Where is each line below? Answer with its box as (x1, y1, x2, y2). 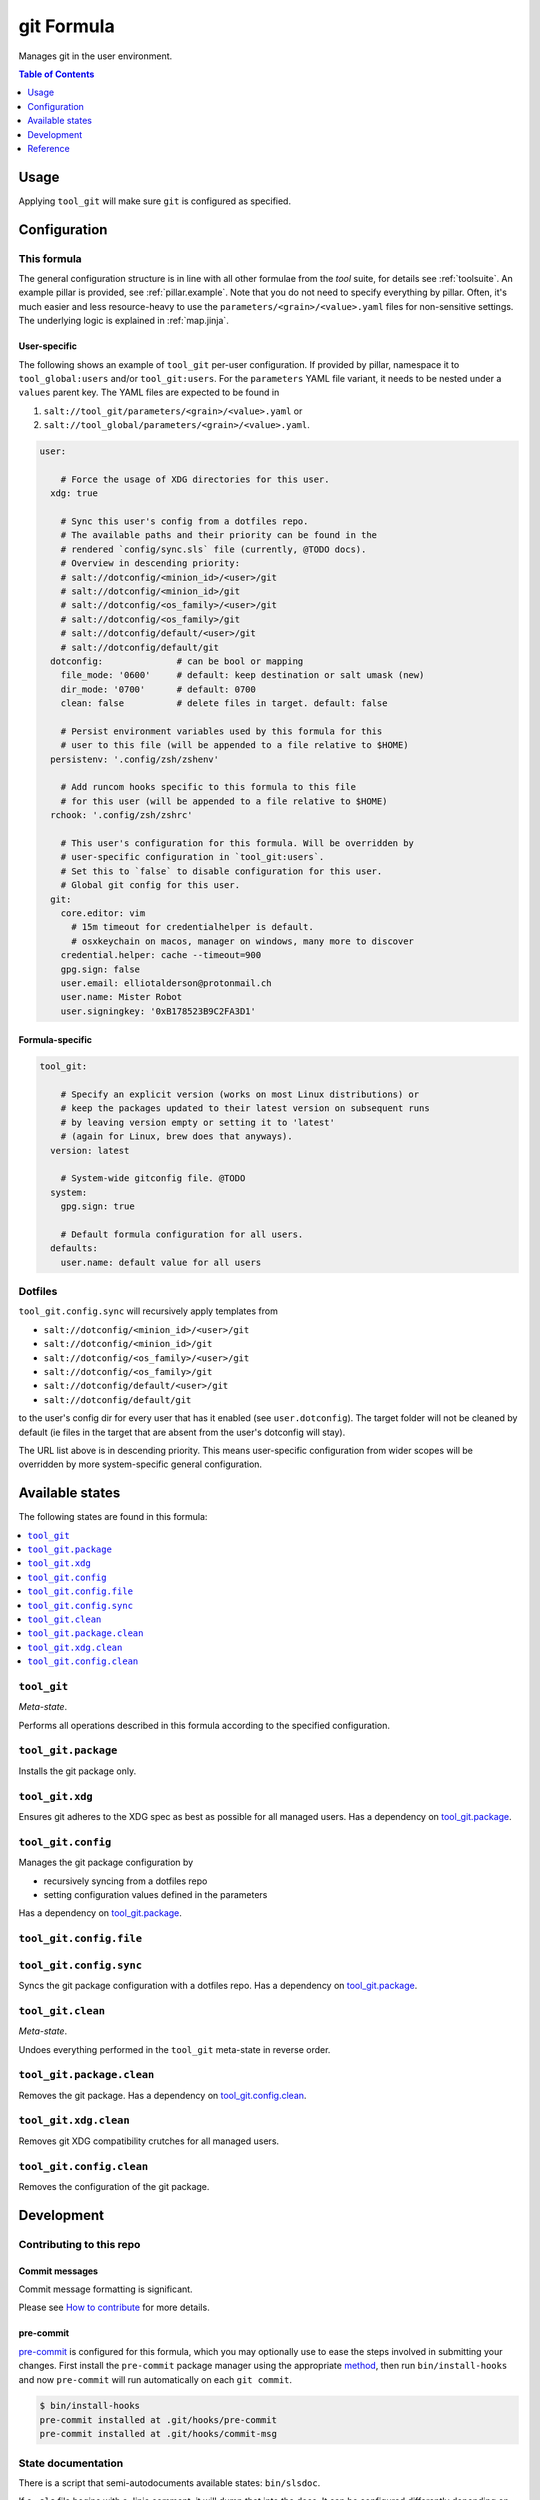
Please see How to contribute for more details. (18, 2301, 210, 2314)
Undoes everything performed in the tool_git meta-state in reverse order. (18, 2043, 331, 2055)
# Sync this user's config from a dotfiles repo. (60, 516, 309, 527)
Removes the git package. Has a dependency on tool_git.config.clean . (18, 2089, 307, 2101)
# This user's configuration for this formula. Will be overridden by (60, 838, 415, 849)
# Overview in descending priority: (60, 558, 240, 569)
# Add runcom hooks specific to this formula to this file (60, 781, 357, 793)
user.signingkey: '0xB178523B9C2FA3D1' (60, 1005, 257, 1017)
